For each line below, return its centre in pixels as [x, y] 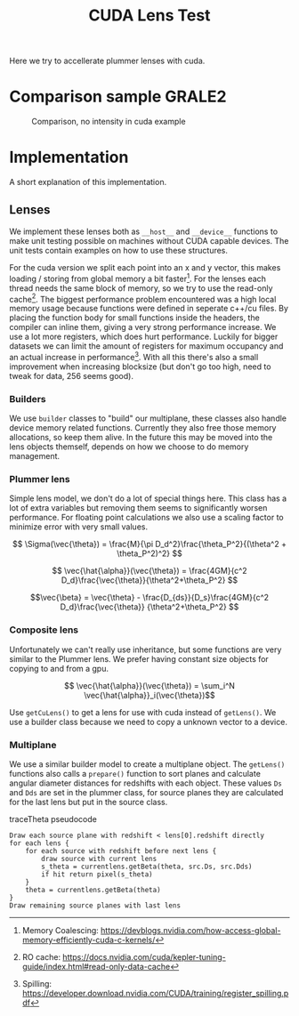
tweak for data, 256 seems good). [71, 375]
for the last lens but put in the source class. [89, 802]
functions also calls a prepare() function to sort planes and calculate [135, 774]
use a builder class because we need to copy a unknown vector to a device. [148, 722]
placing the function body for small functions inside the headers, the [134, 318]
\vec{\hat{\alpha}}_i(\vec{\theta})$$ [149, 695]
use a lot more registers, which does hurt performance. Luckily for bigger [144, 337]
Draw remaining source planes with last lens [95, 906]
